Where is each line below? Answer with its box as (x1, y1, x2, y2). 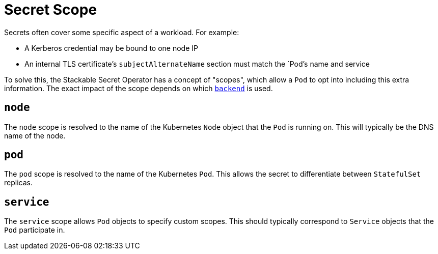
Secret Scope (4, 1, 97, 18)
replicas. (4, 178, 33, 187)
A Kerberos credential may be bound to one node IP (24, 43, 198, 52)
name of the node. (4, 131, 66, 140)
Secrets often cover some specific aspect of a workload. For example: (4, 27, 239, 37)
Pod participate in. (4, 225, 65, 235)
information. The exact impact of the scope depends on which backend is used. (4, 83, 273, 93)
